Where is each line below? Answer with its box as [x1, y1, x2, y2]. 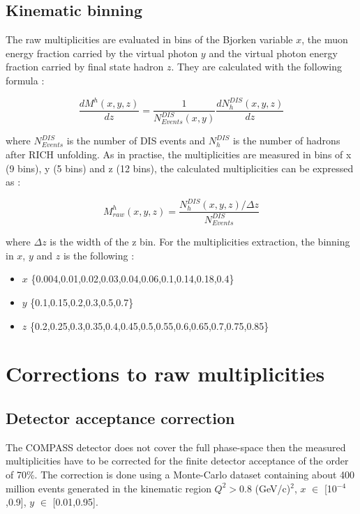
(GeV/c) [255, 481, 291, 495]
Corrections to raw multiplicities [6, 359, 325, 388]
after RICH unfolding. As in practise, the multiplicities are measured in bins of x [6, 147, 352, 162]
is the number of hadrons [232, 133, 340, 148]
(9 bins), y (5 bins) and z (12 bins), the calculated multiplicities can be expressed [6, 160, 354, 175]
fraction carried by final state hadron [6, 59, 164, 74]
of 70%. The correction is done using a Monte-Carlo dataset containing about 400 [6, 467, 355, 481]
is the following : [63, 248, 135, 262]
